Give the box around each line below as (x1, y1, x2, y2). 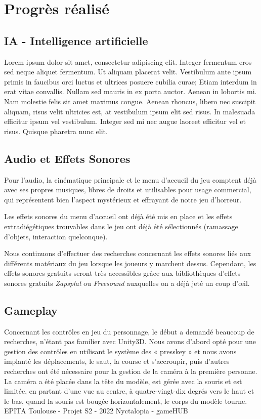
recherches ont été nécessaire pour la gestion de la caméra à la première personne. (4, 366, 257, 376)
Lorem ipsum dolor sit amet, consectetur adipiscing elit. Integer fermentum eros (4, 56, 252, 67)
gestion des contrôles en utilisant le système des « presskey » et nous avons (4, 346, 237, 356)
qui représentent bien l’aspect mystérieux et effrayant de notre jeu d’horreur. (4, 194, 242, 204)
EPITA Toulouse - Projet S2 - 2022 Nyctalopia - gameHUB (4, 405, 188, 416)
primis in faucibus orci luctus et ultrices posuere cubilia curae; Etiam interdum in (4, 76, 257, 87)
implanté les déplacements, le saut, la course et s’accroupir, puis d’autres (4, 356, 230, 366)
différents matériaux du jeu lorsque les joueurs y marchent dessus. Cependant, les (4, 258, 256, 268)
